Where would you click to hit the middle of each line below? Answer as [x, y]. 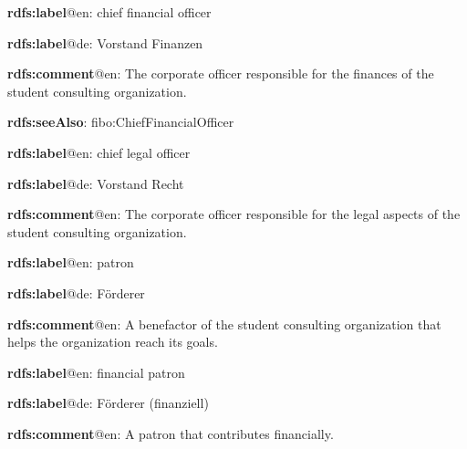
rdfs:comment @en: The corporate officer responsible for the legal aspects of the [234, 214]
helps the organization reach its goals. [113, 342]
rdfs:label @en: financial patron [96, 372]
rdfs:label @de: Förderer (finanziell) [108, 403]
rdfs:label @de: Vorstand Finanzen [105, 42]
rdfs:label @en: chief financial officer [109, 12]
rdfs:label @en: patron [71, 262]
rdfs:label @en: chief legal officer [99, 152]
